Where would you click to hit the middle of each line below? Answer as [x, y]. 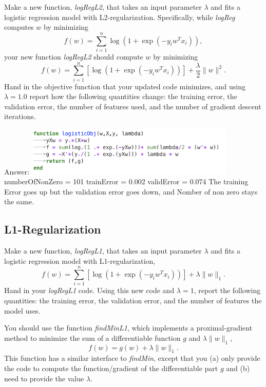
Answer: [17, 171]
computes [19, 27]
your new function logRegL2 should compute [74, 56]
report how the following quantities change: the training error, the [133, 96]
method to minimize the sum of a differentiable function [92, 337]
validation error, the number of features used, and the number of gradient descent [133, 106]
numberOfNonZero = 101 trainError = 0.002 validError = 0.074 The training [126, 181]
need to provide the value [44, 378]
